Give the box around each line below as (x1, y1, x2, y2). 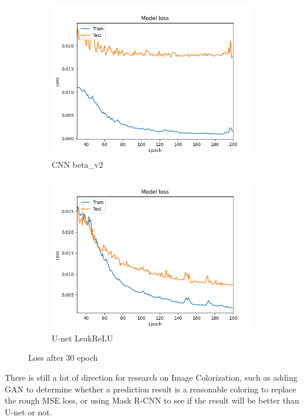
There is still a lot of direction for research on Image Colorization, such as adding (5, 371, 298, 383)
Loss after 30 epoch (28, 351, 98, 364)
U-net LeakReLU (52, 331, 113, 344)
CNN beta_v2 (52, 158, 103, 170)
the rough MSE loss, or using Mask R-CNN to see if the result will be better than (5, 394, 299, 407)
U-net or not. (5, 405, 52, 418)
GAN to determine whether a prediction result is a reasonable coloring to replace (5, 382, 296, 395)
